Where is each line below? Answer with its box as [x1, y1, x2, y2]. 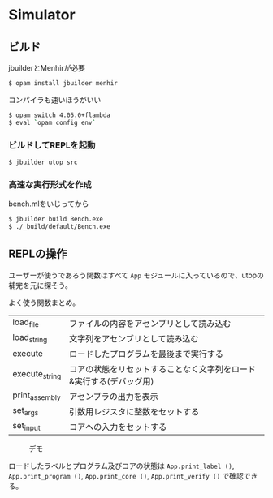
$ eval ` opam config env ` [8, 118, 96, 127]
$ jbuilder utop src [8, 158, 79, 166]
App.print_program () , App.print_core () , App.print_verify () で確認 [8, 470, 244, 480]
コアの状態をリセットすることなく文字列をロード [68, 363, 257, 375]
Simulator [8, 6, 76, 24]
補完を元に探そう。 [8, 280, 73, 290]
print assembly [12, 389, 61, 402]
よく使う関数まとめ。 [8, 298, 80, 307]
